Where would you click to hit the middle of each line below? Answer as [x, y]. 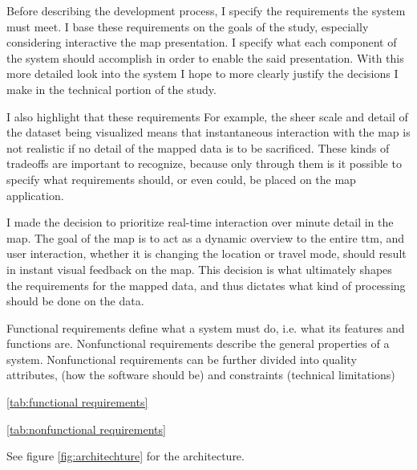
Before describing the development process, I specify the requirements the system [206, 10]
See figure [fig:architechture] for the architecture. [126, 456]
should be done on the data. [75, 301]
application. [35, 195]
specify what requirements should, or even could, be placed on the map [181, 179]
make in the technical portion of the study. [111, 89]
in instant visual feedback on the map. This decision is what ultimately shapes [199, 269]
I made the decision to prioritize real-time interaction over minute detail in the [200, 222]
